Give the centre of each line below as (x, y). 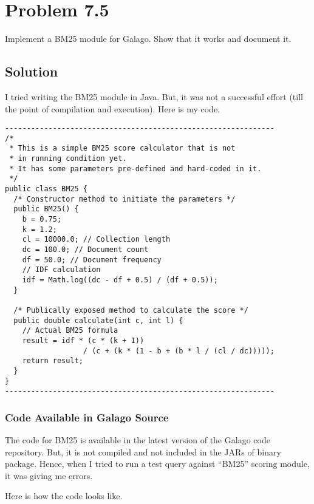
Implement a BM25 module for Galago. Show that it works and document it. (148, 39)
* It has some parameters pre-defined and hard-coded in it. (135, 169)
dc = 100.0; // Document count (85, 249)
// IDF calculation (61, 270)
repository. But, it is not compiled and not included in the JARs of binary (143, 451)
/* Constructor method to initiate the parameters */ (125, 199)
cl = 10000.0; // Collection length (96, 240)
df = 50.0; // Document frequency (92, 260)
